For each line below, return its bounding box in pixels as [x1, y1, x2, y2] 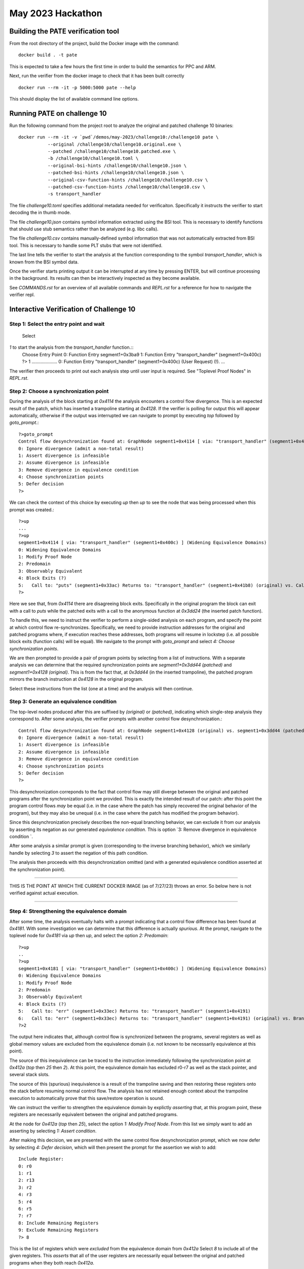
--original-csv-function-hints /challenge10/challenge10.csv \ [47, 177, 208, 183]
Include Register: [18, 1156, 64, 1162]
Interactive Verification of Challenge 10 [9, 305, 136, 313]
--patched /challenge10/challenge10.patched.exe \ [47, 149, 176, 154]
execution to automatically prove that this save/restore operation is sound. [9, 1095, 164, 1101]
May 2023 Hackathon [9, 8, 102, 19]
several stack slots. [9, 1072, 50, 1078]
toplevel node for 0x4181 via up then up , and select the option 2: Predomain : [9, 932, 169, 939]
